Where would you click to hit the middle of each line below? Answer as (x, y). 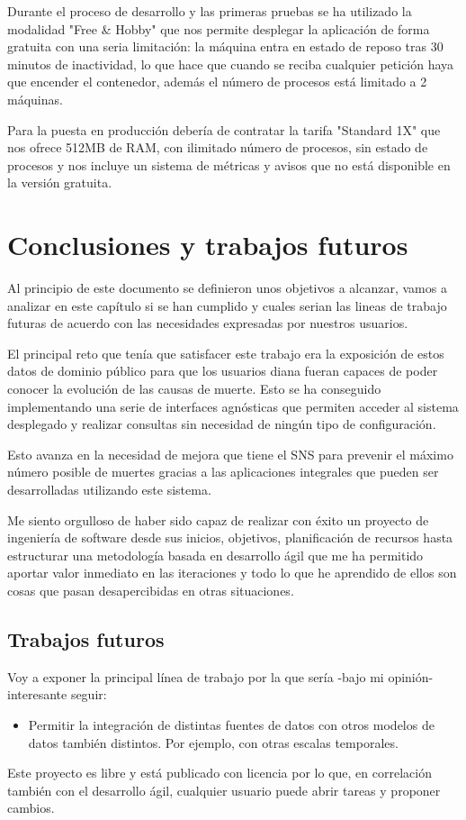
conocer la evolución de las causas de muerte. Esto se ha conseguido (194, 389)
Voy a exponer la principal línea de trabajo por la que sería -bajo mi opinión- (220, 676)
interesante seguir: (57, 694)
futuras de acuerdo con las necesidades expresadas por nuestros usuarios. (208, 323)
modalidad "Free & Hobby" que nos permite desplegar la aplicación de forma (219, 28)
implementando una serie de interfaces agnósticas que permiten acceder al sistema (233, 406)
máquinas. (35, 99)
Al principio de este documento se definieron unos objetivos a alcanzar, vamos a (227, 288)
